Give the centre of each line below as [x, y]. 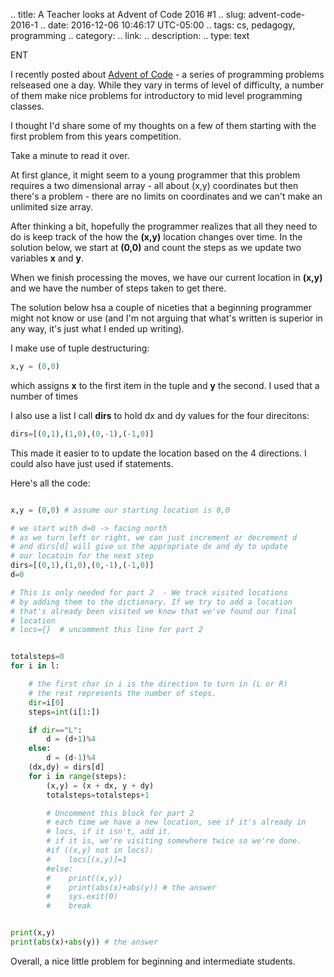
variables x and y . [47, 258]
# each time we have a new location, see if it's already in [176, 822]
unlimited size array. [52, 207]
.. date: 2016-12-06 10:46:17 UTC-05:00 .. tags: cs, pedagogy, [167, 25]
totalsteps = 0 [37, 657]
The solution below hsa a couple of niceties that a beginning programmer [161, 307]
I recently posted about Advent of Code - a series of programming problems [167, 74]
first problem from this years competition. [96, 136]
